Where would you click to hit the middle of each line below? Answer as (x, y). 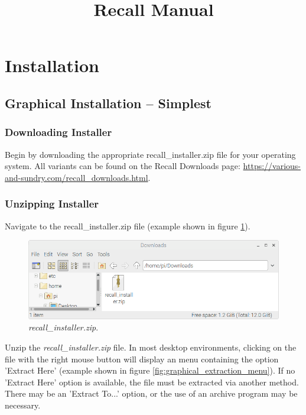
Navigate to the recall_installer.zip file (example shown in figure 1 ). (128, 226)
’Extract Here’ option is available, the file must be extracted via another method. (152, 382)
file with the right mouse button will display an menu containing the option (142, 359)
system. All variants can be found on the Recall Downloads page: (123, 166)
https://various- (272, 166)
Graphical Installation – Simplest (108, 103)
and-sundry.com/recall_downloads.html (76, 177)
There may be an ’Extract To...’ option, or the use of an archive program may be (151, 393)
